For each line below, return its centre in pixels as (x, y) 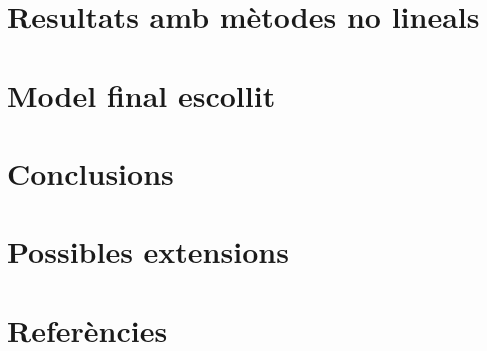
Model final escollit (141, 94)
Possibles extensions (148, 251)
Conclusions (90, 172)
